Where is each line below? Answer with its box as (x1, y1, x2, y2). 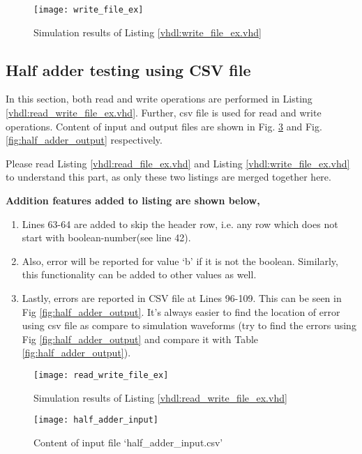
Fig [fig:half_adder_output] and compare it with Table (22, 331, 259, 346)
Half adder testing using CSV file (6, 59, 251, 80)
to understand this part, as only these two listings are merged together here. (6, 169, 331, 184)
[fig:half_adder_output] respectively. (6, 133, 163, 147)
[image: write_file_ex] (33, 5, 144, 15)
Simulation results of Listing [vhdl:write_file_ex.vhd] (33, 24, 262, 39)
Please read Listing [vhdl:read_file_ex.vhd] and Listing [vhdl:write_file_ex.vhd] (6, 156, 350, 170)
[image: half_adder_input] (33, 415, 158, 425)
